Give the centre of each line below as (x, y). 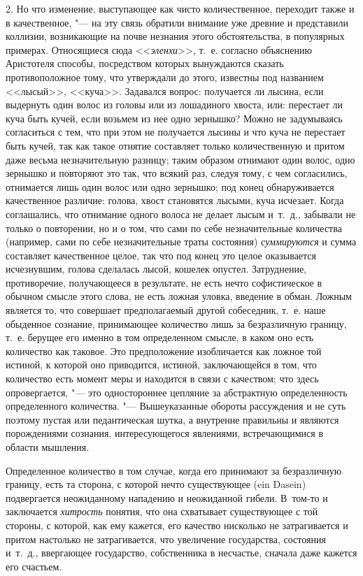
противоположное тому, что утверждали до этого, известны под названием (165, 77)
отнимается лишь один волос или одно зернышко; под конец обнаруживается (170, 186)
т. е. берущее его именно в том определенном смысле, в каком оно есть (160, 337)
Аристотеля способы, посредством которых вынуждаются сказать (145, 63)
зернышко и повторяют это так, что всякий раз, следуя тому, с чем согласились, (177, 173)
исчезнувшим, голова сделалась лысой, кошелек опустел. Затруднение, (156, 269)
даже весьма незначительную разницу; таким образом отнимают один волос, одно (180, 159)
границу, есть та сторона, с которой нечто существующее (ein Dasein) (156, 484)
